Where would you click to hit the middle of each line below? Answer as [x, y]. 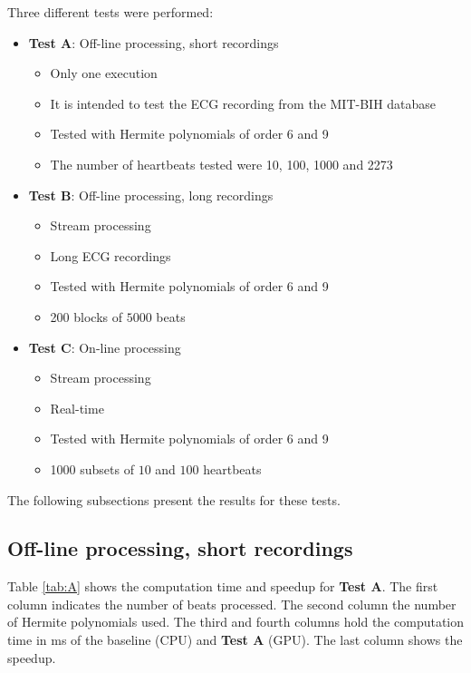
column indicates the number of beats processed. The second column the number [232, 604]
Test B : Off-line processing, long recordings [151, 195]
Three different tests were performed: [111, 12]
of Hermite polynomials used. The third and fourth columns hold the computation [236, 622]
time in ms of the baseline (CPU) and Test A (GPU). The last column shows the [235, 640]
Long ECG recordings [111, 255]
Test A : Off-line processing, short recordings [154, 42]
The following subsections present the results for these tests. [174, 499]
